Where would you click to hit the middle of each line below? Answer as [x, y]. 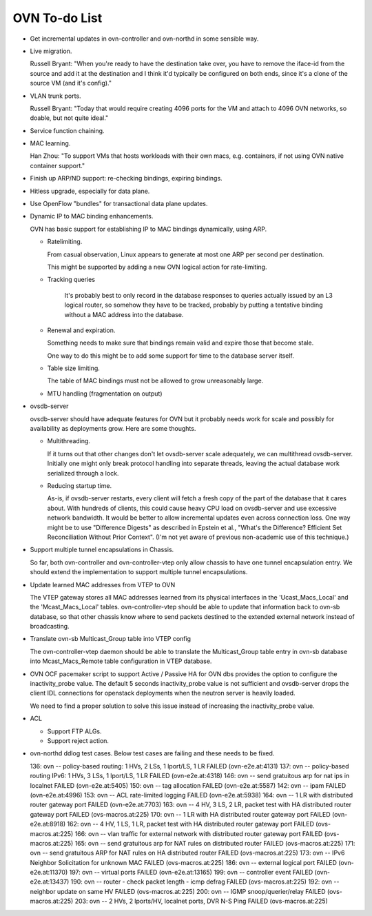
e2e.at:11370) [49, 873]
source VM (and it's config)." [71, 83]
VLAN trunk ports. [56, 96]
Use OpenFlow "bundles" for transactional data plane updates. [119, 204]
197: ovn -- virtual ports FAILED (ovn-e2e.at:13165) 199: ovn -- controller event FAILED [191, 873]
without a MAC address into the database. [124, 314]
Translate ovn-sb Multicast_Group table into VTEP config [111, 639]
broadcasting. [50, 627]
